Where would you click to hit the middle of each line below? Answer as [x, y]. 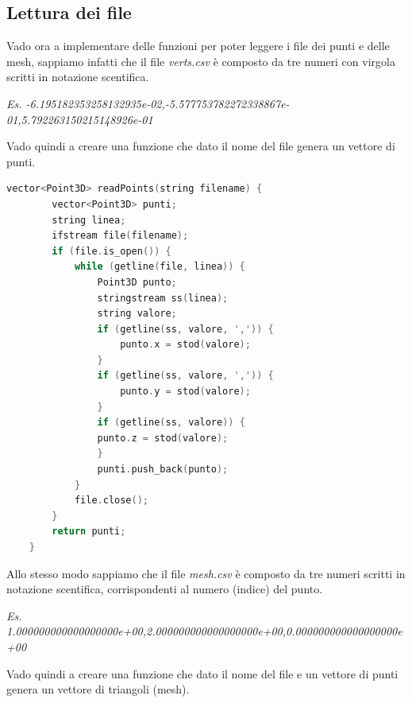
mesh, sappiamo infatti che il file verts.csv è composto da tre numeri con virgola [201, 61]
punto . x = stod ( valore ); [185, 345]
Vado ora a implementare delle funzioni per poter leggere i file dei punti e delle [198, 46]
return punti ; [89, 532]
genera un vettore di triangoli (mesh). [98, 689]
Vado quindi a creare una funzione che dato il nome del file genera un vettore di [201, 146]
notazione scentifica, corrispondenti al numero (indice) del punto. [165, 589]
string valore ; [137, 314]
